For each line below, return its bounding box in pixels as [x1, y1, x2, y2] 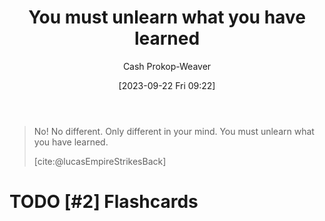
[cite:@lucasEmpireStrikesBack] [33, 155, 167, 167]
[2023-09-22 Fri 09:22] [118, 79, 216, 91]
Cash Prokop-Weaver [122, 60, 212, 72]
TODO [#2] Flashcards [9, 191, 199, 213]
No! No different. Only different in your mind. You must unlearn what [33, 125, 315, 137]
